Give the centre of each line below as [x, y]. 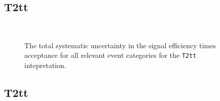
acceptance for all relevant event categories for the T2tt [111, 55]
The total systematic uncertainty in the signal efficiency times [120, 45]
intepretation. [45, 65]
